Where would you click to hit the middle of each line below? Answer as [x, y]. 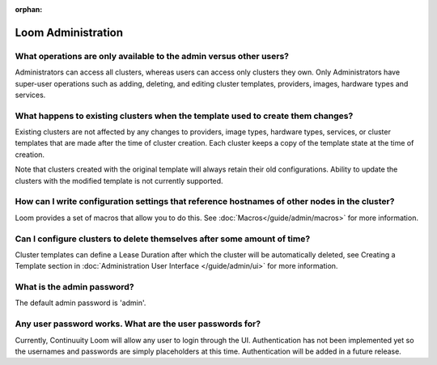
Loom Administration [69, 32]
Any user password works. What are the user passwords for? [138, 324]
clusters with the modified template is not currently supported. [119, 180]
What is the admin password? [74, 287]
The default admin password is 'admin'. [81, 303]
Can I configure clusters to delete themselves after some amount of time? [163, 239]
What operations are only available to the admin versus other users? [152, 56]
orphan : [29, 9]
